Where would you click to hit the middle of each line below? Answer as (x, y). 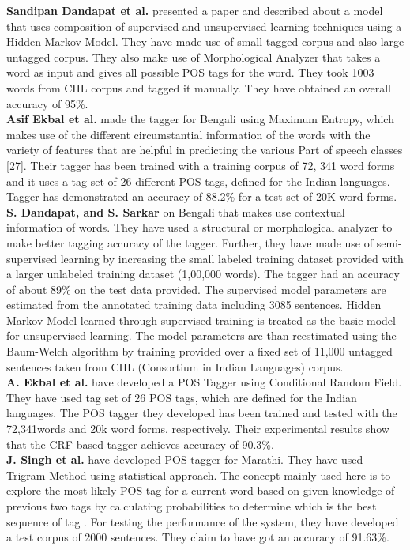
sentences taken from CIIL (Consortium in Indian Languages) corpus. (175, 366)
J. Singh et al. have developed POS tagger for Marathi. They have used (185, 460)
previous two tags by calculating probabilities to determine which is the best (192, 506)
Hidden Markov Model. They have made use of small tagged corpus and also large (205, 41)
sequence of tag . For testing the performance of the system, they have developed (203, 521)
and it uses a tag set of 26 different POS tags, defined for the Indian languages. (198, 181)
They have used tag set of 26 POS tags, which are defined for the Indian (182, 397)
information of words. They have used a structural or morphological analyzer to (199, 227)
